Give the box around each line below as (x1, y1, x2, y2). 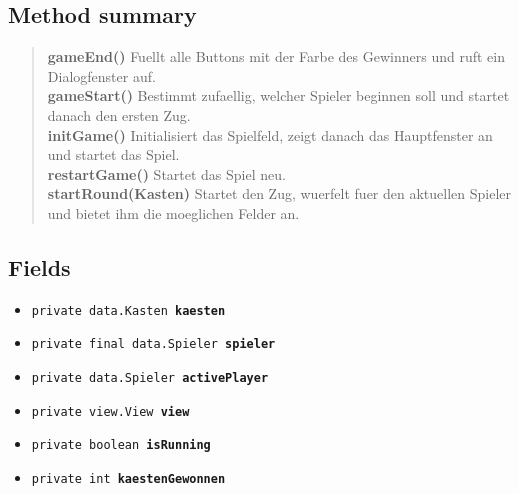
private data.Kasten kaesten (31, 303, 226, 318)
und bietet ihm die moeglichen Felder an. (47, 202, 300, 223)
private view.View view (31, 404, 190, 419)
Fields (8, 251, 71, 282)
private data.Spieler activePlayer (31, 371, 269, 386)
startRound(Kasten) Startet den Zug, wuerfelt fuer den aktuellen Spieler (47, 183, 512, 204)
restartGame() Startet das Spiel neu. (47, 163, 286, 184)
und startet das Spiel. (47, 144, 180, 165)
